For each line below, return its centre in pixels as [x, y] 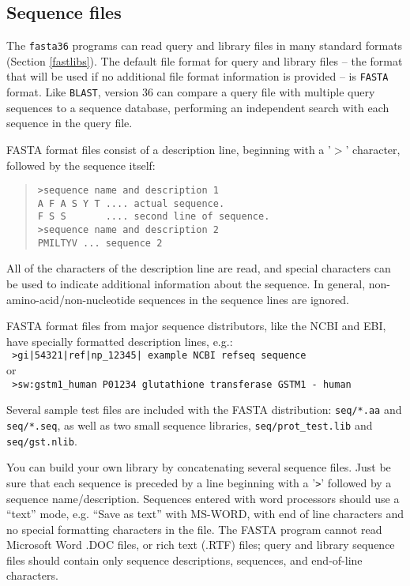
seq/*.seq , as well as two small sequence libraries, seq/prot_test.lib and [190, 424]
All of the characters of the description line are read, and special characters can [199, 268]
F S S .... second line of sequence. [154, 217]
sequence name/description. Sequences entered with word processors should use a [203, 498]
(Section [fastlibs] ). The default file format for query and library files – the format [205, 60]
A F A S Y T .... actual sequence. [131, 203]
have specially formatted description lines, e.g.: [120, 341]
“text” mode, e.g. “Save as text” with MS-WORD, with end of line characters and [205, 514]
